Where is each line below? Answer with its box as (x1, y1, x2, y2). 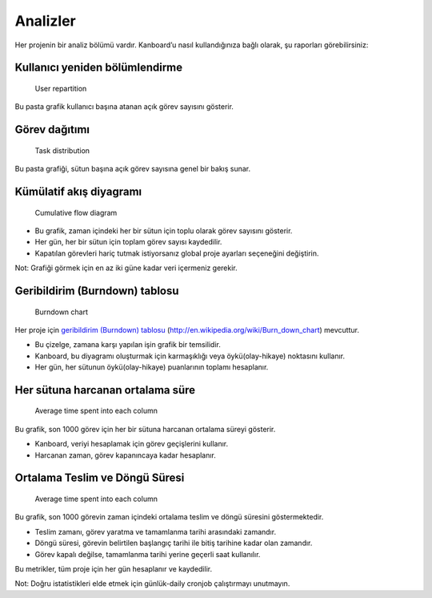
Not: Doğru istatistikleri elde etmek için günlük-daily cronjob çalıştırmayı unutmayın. (14, 579, 290, 588)
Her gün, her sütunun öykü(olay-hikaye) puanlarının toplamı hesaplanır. (34, 362, 269, 372)
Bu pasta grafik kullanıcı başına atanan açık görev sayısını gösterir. (14, 102, 234, 111)
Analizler (14, 12, 76, 30)
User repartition (34, 83, 87, 93)
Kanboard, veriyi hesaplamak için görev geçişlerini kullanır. (34, 439, 228, 449)
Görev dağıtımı (14, 123, 90, 136)
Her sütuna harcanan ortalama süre (14, 383, 196, 397)
